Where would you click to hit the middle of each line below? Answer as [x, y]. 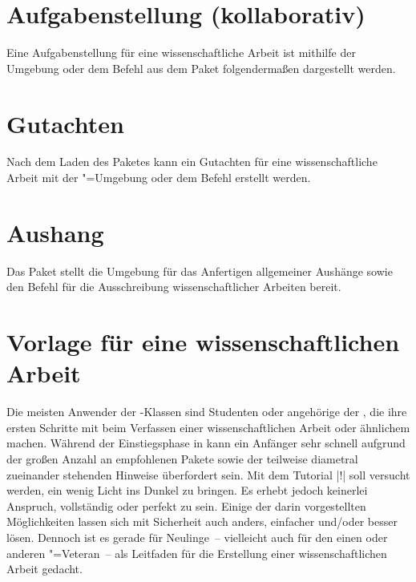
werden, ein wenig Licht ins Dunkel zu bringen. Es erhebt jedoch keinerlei [187, 490]
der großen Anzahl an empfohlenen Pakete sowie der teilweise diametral [182, 459]
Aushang [55, 232]
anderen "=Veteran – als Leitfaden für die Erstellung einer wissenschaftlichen [197, 553]
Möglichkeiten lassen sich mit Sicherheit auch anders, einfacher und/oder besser [202, 521]
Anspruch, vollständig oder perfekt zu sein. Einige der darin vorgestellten [186, 505]
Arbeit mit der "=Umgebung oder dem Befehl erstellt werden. [159, 178]
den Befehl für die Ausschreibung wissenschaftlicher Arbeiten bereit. [174, 287]
